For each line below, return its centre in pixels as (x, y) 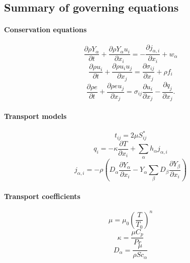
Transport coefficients (42, 196)
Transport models (35, 116)
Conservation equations (45, 29)
